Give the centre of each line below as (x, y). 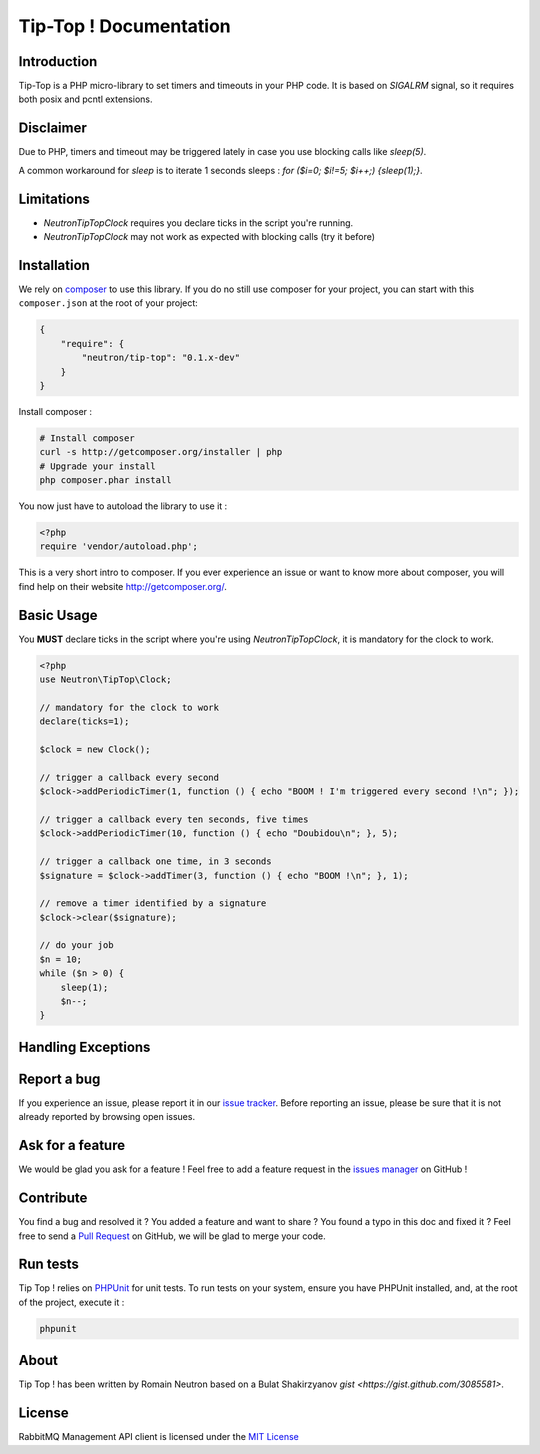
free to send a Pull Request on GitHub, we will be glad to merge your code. (172, 1236)
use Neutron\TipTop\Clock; (105, 679)
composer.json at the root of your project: (108, 303)
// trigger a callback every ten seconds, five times (174, 819)
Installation (54, 265)
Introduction (58, 61)
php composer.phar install (105, 480)
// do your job (76, 945)
